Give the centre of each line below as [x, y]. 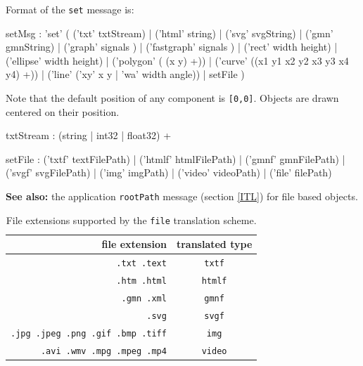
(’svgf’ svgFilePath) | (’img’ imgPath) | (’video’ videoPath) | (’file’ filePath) [169, 172]
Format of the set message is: [70, 9]
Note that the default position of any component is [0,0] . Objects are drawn [172, 98]
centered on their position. [63, 111]
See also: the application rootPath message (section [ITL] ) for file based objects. [182, 196]
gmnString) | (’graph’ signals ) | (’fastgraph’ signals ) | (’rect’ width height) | [172, 47]
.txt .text [141, 264]
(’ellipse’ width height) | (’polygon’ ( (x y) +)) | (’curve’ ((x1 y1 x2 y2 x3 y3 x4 [177, 60]
